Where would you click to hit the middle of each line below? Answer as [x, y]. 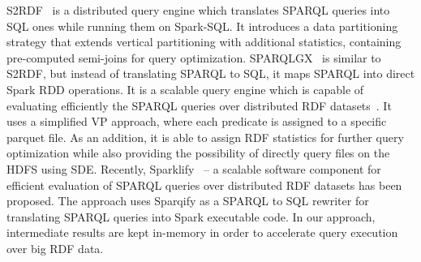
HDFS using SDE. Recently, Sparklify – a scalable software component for [194, 168]
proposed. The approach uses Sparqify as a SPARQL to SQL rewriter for [188, 201]
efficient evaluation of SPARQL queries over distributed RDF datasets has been [204, 185]
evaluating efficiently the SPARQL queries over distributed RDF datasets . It [199, 105]
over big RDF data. [55, 248]
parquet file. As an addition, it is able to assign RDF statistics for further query [205, 137]
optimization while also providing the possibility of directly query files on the [198, 153]
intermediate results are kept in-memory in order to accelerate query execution [202, 232]
